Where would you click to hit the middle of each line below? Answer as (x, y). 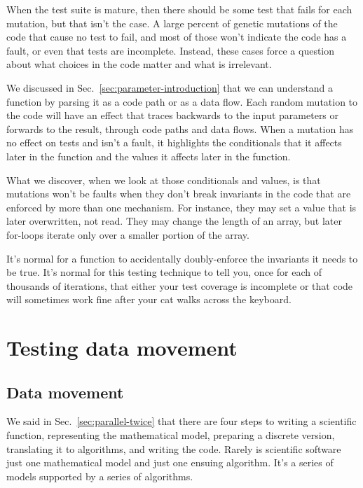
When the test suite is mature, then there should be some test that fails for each (179, 9)
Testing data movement (122, 348)
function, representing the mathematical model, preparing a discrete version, (171, 435)
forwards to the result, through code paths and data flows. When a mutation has (180, 128)
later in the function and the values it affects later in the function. (149, 156)
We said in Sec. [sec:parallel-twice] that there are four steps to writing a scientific (181, 421)
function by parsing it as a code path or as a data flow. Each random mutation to (182, 101)
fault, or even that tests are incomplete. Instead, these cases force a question (171, 50)
